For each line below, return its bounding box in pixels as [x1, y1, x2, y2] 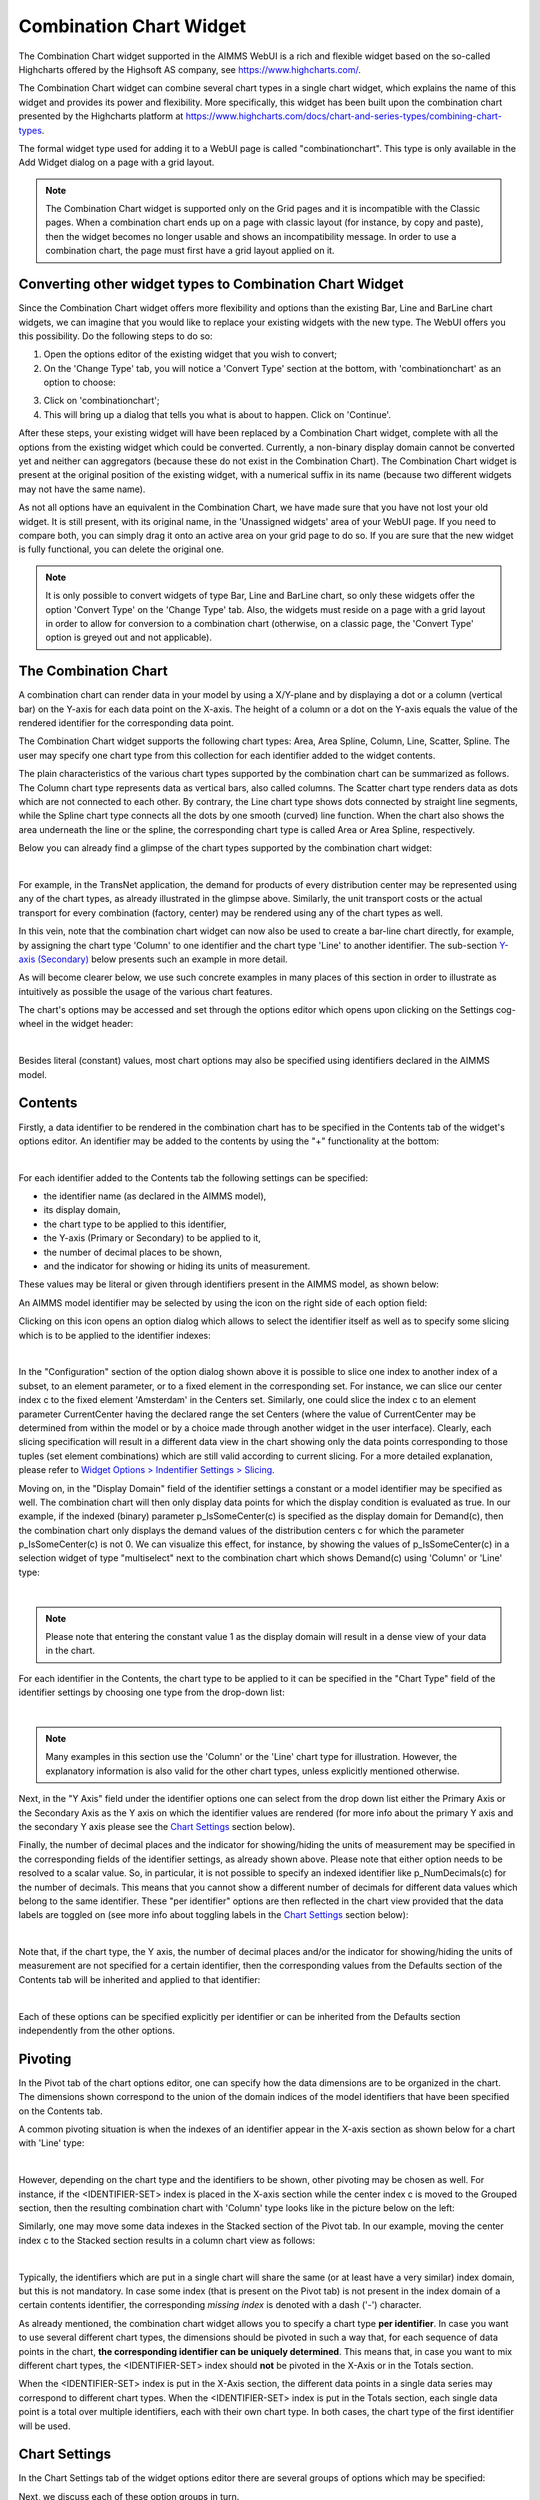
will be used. [18, 2420, 71, 2432]
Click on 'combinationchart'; [43, 395, 160, 407]
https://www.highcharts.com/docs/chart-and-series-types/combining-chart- [185, 110, 502, 122]
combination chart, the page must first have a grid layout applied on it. [45, 245, 335, 257]
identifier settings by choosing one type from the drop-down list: [18, 1686, 285, 1699]
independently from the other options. [18, 2025, 175, 2037]
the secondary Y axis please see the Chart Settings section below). [18, 1820, 296, 1832]
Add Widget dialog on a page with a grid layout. [18, 156, 215, 169]
